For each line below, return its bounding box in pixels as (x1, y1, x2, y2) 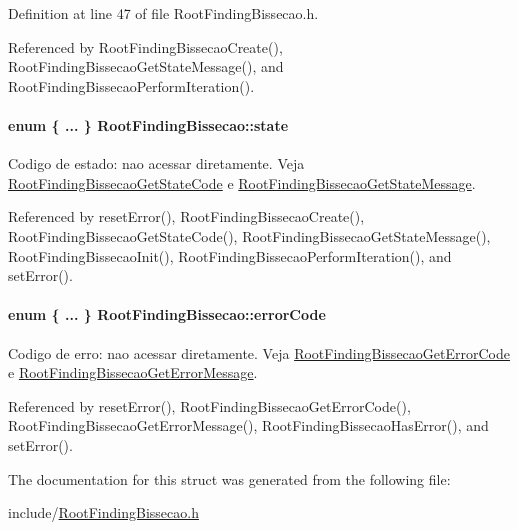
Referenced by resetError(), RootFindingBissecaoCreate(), (8, 206, 365, 227)
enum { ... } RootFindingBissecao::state (8, 114, 289, 135)
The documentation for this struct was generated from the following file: (8, 468, 451, 489)
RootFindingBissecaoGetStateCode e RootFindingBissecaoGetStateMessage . (8, 172, 476, 193)
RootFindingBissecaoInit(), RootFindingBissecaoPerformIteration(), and (8, 245, 452, 266)
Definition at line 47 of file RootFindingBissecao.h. (8, 3, 319, 23)
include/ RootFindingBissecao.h (8, 502, 199, 523)
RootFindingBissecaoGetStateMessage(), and (8, 56, 284, 77)
